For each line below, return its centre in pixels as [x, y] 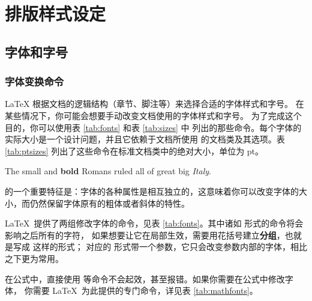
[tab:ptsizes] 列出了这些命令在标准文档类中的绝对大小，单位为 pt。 [134, 150]
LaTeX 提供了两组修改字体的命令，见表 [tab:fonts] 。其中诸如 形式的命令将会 [154, 223]
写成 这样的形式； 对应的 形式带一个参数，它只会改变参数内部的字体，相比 [160, 247]
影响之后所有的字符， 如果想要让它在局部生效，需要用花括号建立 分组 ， [145, 235]
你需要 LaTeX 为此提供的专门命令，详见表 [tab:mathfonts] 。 [141, 290]
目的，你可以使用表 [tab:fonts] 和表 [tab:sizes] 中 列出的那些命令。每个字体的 [153, 127]
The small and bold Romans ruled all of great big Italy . [108, 171]
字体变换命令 [34, 81]
